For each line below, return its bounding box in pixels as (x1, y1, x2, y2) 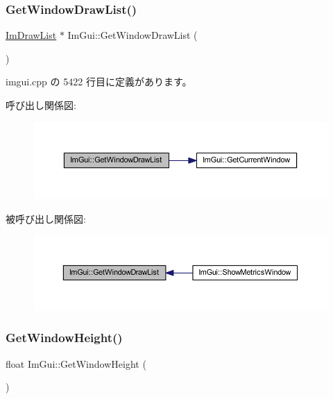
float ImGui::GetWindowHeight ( (6, 356, 146, 371)
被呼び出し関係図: (6, 211, 86, 226)
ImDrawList (6, 28, 57, 42)
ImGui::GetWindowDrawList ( (67, 28, 198, 42)
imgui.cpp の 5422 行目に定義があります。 (6, 74, 192, 89)
